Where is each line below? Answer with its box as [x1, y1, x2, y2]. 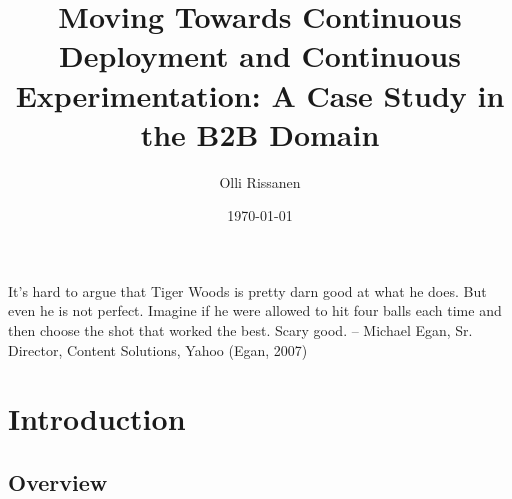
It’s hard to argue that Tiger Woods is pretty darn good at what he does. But [8, 280, 487, 301]
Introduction [8, 398, 186, 439]
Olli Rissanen [219, 171, 301, 192]
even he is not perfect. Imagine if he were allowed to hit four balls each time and [8, 300, 502, 321]
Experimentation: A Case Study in [15, 74, 505, 115]
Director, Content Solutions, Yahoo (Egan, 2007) [8, 339, 308, 360]
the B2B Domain [140, 113, 380, 154]
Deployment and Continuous [59, 35, 461, 76]
